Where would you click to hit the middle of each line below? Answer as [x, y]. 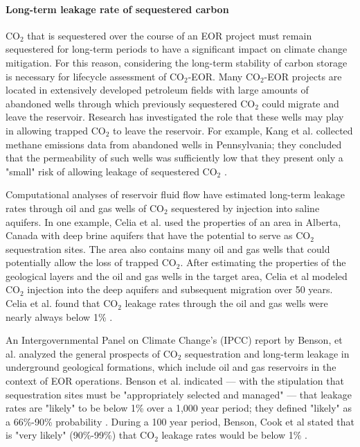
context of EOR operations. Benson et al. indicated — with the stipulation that [175, 381]
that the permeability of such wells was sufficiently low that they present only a [174, 158]
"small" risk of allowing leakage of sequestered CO [111, 171]
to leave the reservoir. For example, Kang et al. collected [233, 130]
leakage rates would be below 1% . [234, 435]
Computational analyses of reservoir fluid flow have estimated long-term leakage [175, 194]
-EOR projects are [303, 76]
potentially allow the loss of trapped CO [91, 262]
